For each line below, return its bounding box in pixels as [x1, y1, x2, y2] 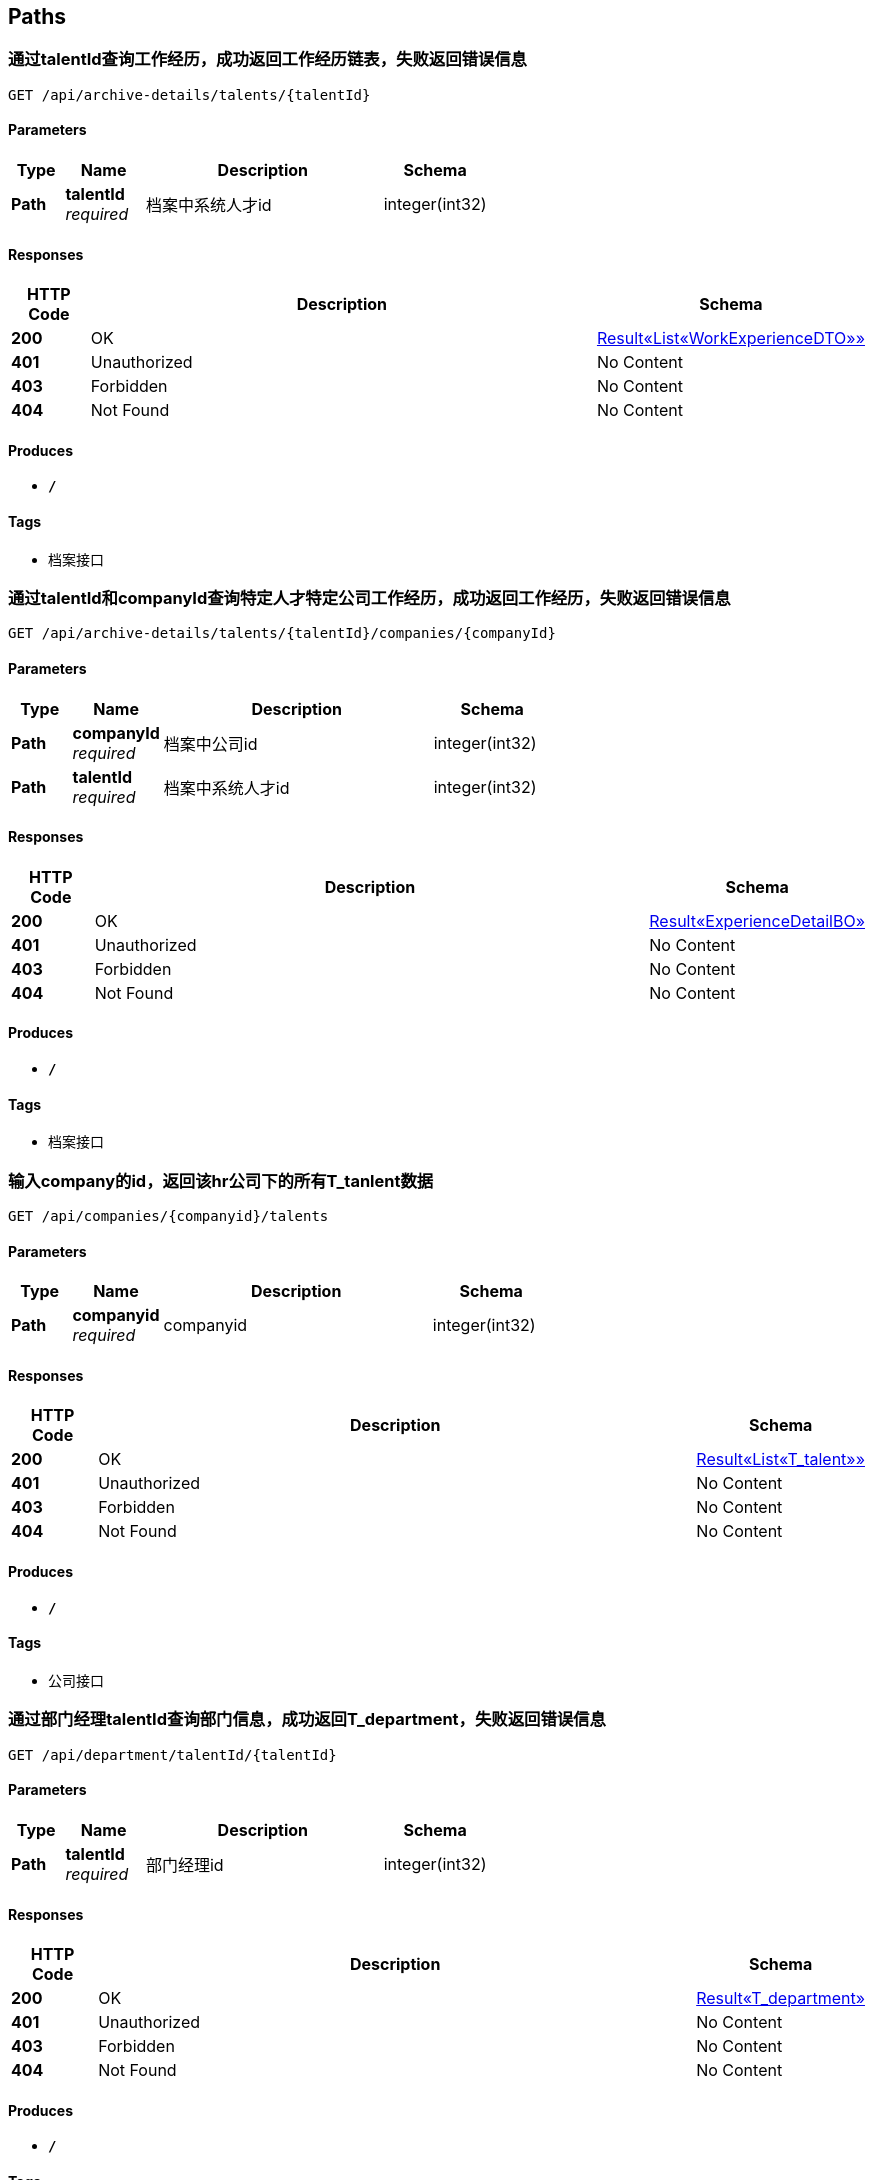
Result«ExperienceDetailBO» [649, 910, 865, 931]
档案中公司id [163, 733, 258, 754]
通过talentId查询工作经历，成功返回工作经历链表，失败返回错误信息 [8, 49, 527, 70]
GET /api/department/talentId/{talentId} [8, 1746, 337, 1763]
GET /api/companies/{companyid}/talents [8, 1208, 329, 1225]
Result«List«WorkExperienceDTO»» [596, 328, 865, 349]
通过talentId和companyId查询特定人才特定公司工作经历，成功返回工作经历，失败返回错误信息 [8, 588, 731, 609]
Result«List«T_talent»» [696, 1449, 865, 1470]
